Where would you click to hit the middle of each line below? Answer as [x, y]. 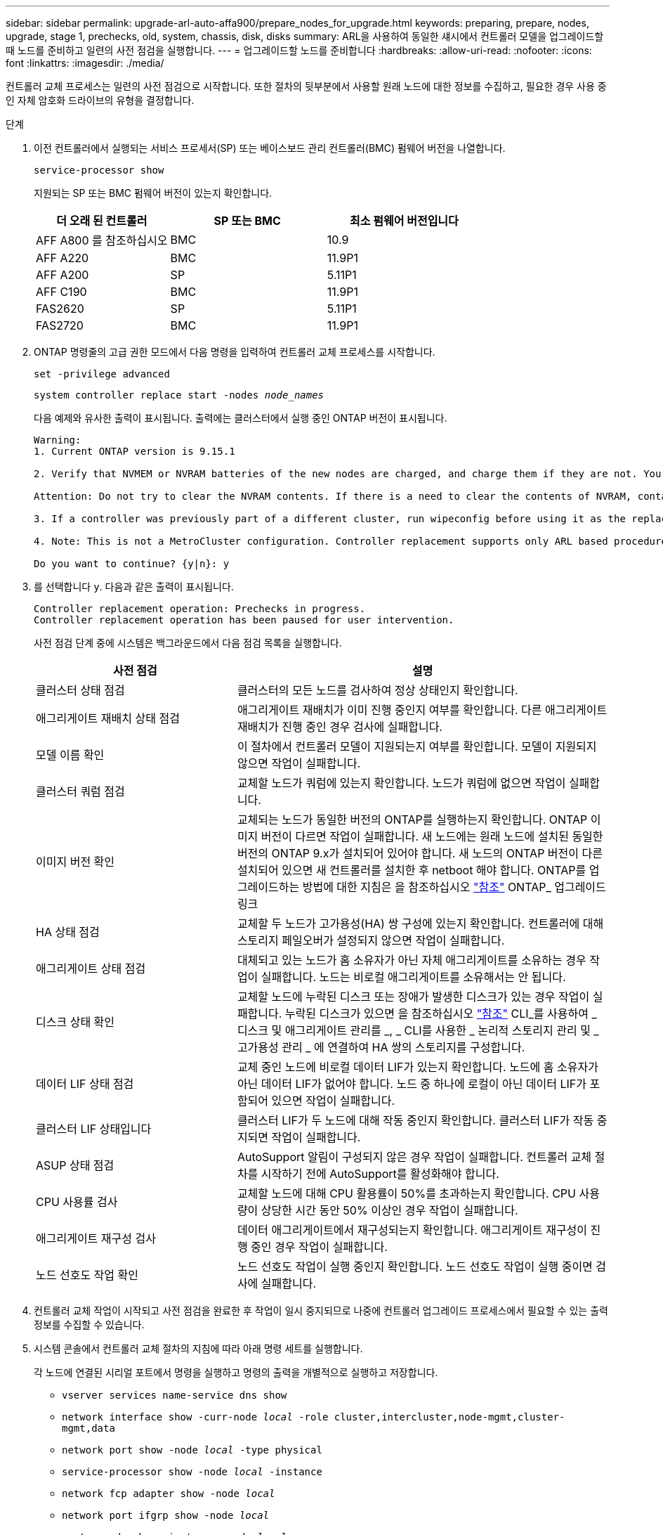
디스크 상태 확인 [76, 1022]
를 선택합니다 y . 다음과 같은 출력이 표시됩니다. [134, 587]
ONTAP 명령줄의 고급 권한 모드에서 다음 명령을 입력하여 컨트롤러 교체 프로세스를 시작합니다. [235, 352]
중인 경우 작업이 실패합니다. [319, 1247]
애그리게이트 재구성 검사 [96, 1238]
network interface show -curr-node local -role [195, 1417]
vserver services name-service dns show [175, 1395]
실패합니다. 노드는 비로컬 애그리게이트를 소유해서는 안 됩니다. [413, 977]
